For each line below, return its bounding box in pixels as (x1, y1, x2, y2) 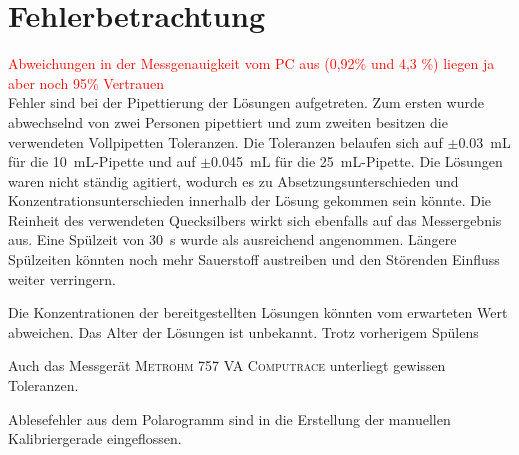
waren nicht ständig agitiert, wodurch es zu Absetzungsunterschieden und (8, 170, 459, 191)
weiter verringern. (8, 268, 116, 289)
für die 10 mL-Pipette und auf (8, 151, 196, 172)
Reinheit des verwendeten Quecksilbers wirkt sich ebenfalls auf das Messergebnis (8, 209, 502, 230)
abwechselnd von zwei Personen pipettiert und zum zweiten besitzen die (8, 111, 448, 132)
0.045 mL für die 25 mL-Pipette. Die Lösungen (211, 151, 503, 172)
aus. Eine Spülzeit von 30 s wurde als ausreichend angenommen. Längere (8, 229, 457, 250)
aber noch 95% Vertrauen (8, 72, 165, 93)
